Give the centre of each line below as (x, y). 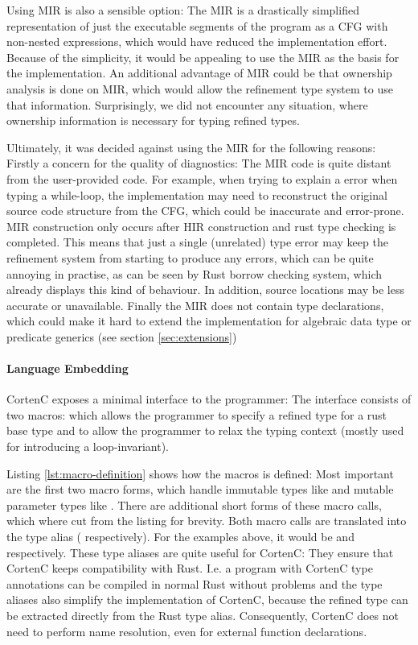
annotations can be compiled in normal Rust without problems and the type (195, 583)
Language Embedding (68, 368)
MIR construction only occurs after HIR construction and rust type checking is (201, 226)
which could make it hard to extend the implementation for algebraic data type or (209, 321)
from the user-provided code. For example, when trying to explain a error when (202, 178)
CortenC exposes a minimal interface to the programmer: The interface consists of (209, 399)
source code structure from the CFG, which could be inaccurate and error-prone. (205, 211)
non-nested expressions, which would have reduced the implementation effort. (197, 41)
